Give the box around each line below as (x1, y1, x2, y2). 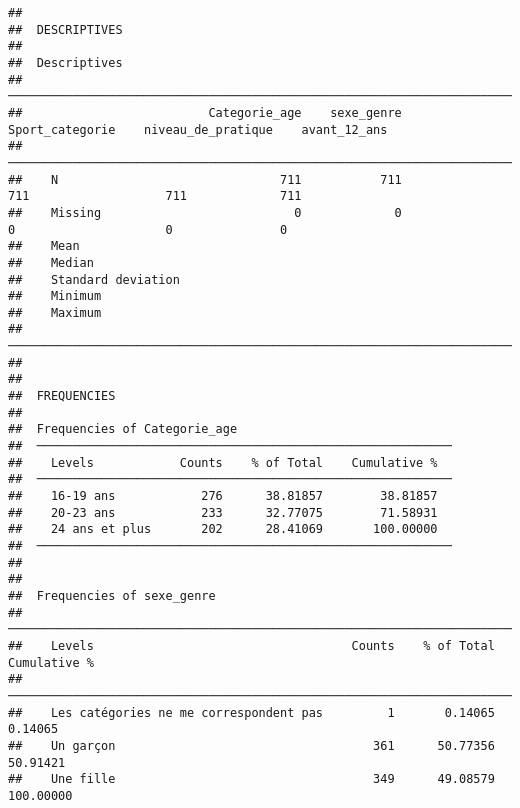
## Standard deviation (8, 272, 180, 287)
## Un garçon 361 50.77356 (8, 738, 495, 753)
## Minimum (8, 289, 102, 304)
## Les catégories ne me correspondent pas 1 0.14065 (8, 705, 495, 720)
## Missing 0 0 (8, 205, 402, 220)
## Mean (8, 239, 80, 254)
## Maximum (8, 305, 102, 320)
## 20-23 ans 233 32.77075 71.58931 (8, 505, 438, 520)
